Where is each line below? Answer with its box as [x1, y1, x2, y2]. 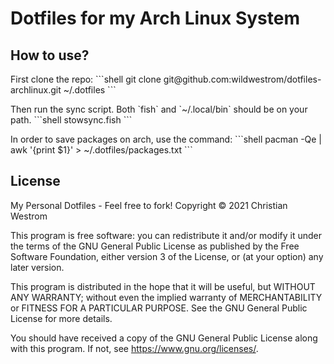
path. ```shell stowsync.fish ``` [10, 114, 133, 126]
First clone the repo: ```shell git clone [10, 73, 162, 85]
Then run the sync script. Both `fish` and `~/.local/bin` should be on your [10, 103, 308, 115]
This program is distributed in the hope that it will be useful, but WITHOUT [10, 280, 316, 292]
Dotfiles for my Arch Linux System [10, 7, 300, 30]
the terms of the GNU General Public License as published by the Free [10, 240, 300, 252]
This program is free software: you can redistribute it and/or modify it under [10, 229, 322, 241]
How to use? [10, 47, 90, 64]
